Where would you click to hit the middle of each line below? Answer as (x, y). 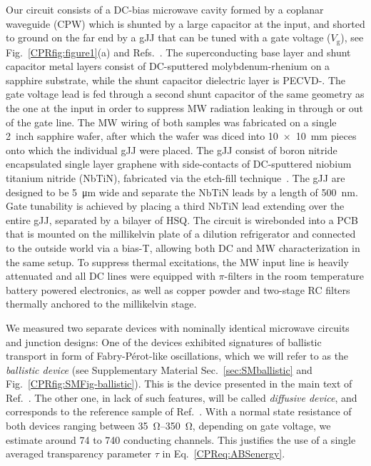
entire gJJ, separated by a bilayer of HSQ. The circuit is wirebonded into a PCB (182, 219)
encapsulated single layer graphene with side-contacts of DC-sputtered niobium (179, 164)
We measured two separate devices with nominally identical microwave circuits (178, 327)
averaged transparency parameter (79, 454)
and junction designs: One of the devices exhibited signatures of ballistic (164, 341)
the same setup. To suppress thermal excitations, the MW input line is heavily (177, 262)
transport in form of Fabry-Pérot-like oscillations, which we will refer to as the (177, 356)
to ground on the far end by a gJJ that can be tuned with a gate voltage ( (168, 37)
